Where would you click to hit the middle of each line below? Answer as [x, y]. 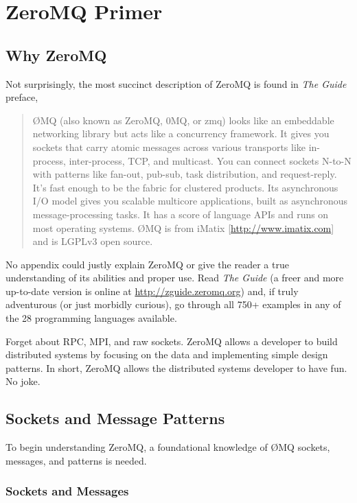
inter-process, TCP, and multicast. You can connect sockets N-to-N [210, 160]
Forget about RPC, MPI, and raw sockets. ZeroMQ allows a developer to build [172, 341]
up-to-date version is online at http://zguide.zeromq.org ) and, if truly [152, 291]
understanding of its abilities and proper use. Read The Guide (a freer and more [175, 278]
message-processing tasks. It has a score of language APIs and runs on [181, 214]
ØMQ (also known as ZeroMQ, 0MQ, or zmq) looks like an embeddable [183, 120]
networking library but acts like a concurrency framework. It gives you [181, 133]
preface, [22, 97]
